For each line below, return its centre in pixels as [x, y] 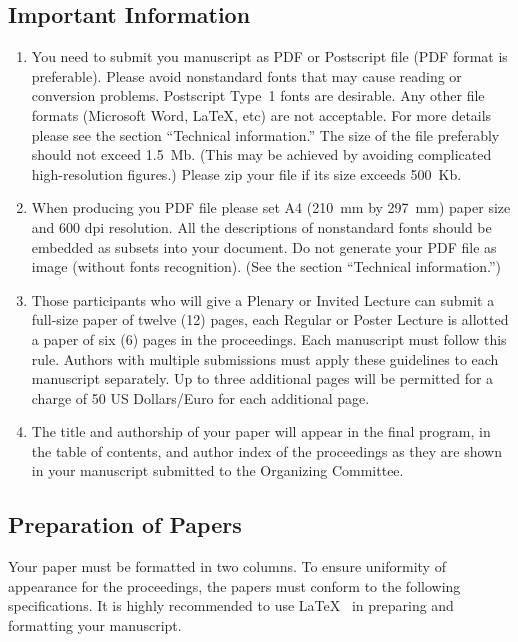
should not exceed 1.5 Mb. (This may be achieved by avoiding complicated [261, 154]
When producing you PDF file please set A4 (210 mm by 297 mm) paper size [271, 207]
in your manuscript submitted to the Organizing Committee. [217, 470]
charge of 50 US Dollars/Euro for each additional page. [200, 397]
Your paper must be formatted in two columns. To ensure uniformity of [227, 566]
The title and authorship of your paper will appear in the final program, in [261, 431]
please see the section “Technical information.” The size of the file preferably [265, 134]
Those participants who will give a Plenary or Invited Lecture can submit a [263, 299]
